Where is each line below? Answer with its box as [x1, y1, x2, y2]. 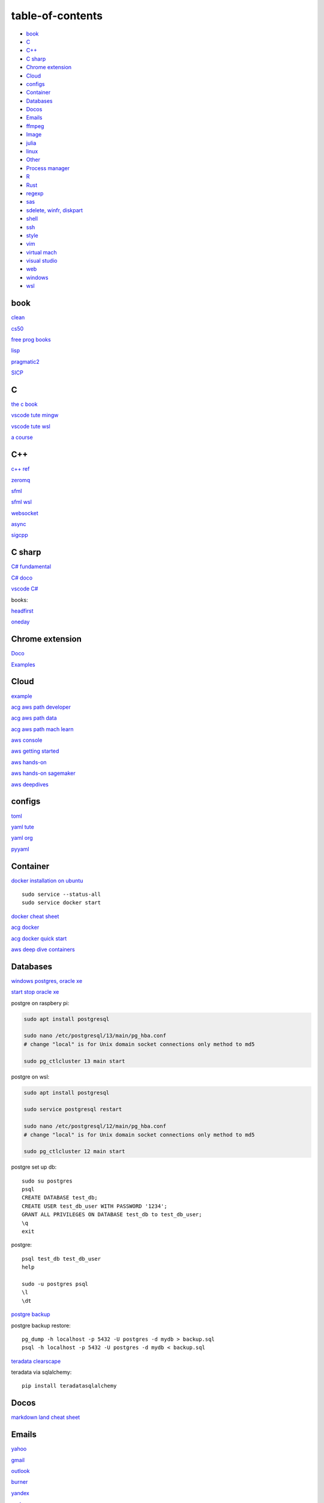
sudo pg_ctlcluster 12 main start [23, 1148, 125, 1155]
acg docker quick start [11, 935, 67, 942]
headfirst [11, 607, 34, 614]
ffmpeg [26, 122, 44, 129]
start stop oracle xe [11, 988, 59, 996]
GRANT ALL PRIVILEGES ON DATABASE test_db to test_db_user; [22, 1211, 202, 1218]
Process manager [26, 164, 70, 171]
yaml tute [11, 823, 34, 830]
